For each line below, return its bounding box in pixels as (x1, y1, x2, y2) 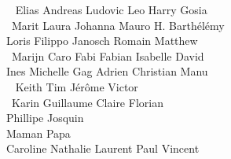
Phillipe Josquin (6, 109, 84, 126)
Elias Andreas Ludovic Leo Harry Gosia (15, 2, 207, 17)
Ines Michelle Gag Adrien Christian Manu (6, 63, 208, 79)
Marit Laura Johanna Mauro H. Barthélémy (11, 17, 225, 33)
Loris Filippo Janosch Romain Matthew (6, 32, 198, 49)
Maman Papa (6, 124, 71, 141)
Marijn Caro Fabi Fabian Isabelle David (11, 47, 204, 64)
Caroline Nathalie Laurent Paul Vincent (6, 140, 200, 157)
